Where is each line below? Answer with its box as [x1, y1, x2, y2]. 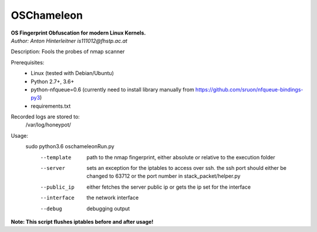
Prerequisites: [11, 59, 45, 66]
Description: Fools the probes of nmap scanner [11, 48, 125, 55]
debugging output [86, 205, 130, 212]
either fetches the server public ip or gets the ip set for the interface [86, 183, 251, 190]
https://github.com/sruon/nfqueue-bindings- [195, 86, 303, 93]
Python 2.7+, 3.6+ [31, 78, 75, 85]
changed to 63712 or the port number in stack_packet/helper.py [86, 173, 241, 180]
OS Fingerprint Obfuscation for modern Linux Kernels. [11, 29, 146, 36]
